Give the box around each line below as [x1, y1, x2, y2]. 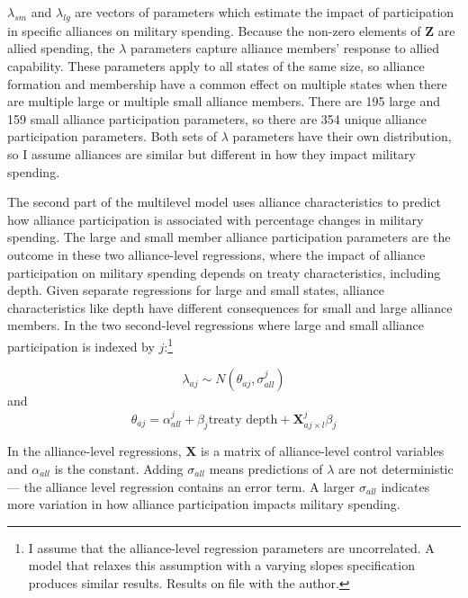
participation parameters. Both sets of [7, 127, 218, 146]
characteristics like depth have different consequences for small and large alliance [7, 298, 453, 317]
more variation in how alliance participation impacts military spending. [7, 495, 400, 513]
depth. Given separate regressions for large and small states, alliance [7, 281, 384, 299]
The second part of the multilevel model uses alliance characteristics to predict [7, 192, 441, 211]
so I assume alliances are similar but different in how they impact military [7, 144, 416, 163]
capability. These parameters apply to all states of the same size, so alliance [7, 56, 425, 75]
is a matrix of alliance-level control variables [201, 442, 445, 460]
